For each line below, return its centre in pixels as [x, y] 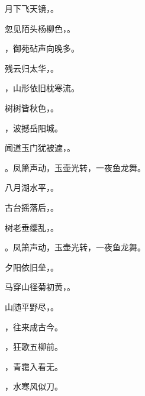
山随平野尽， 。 [32, 306]
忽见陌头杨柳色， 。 [40, 28]
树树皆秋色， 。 [32, 107]
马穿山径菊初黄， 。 [40, 287]
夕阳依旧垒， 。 [32, 267]
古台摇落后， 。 [32, 207]
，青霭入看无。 [34, 366]
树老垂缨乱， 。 [32, 227]
